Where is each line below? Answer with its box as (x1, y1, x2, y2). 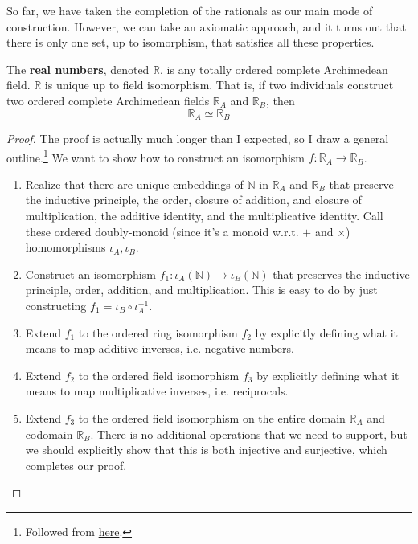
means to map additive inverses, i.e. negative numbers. (25, 340, 294, 357)
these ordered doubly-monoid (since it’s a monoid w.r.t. (25, 223, 299, 239)
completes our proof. (25, 456, 127, 473)
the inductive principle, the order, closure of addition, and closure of (25, 191, 362, 208)
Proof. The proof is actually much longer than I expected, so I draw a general (6, 130, 389, 147)
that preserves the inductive (273, 265, 410, 282)
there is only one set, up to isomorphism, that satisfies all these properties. (6, 34, 375, 51)
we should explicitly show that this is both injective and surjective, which (25, 441, 387, 458)
